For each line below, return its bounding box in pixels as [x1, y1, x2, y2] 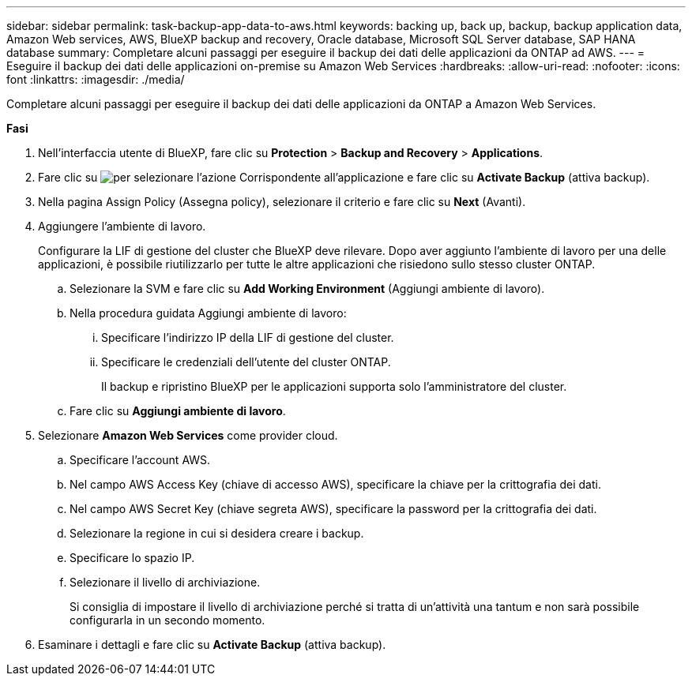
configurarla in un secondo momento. [70, 613, 265, 627]
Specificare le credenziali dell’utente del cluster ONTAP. [101, 355, 391, 369]
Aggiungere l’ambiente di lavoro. [38, 219, 206, 233]
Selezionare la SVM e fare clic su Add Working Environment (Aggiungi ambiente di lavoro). [70, 282, 545, 295]
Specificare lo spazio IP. [70, 551, 195, 564]
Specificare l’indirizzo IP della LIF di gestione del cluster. [101, 331, 394, 344]
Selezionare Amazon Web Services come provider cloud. [38, 429, 338, 442]
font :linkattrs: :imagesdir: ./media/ [6, 73, 185, 86]
